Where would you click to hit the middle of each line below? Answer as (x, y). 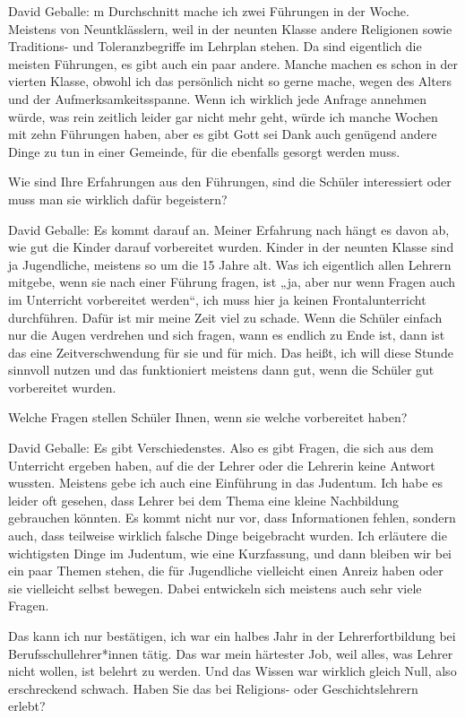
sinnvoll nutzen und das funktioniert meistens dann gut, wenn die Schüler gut (221, 370)
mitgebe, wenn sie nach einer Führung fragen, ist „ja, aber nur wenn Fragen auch (232, 282)
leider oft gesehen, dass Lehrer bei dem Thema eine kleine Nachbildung (204, 500)
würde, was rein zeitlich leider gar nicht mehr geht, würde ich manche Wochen (223, 116)
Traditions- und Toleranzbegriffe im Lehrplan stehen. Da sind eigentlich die (215, 46)
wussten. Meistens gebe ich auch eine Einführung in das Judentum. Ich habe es (226, 483)
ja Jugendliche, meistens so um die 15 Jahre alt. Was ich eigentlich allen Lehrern (230, 264)
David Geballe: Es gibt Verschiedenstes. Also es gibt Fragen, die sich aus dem (221, 448)
